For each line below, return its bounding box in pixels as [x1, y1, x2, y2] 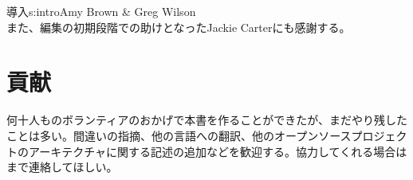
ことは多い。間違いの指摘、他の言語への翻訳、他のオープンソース [6, 127, 352, 143]
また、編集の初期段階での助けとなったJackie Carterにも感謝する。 [6, 18, 351, 35]
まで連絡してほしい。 [6, 158, 118, 175]
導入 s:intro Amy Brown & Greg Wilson [6, 3, 196, 19]
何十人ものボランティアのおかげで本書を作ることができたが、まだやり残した [6, 112, 407, 128]
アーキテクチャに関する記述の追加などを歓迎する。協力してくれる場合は [28, 143, 407, 159]
